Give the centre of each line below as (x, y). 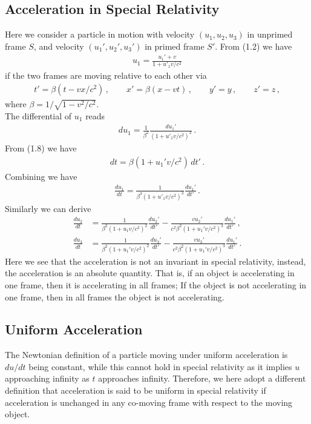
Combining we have (41, 176)
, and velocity (59, 46)
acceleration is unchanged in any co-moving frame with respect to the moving (149, 402)
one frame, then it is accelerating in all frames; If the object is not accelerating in (156, 284)
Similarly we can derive (48, 208)
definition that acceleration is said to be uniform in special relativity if (136, 390)
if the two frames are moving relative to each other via (106, 75)
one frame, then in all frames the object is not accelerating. (115, 296)
